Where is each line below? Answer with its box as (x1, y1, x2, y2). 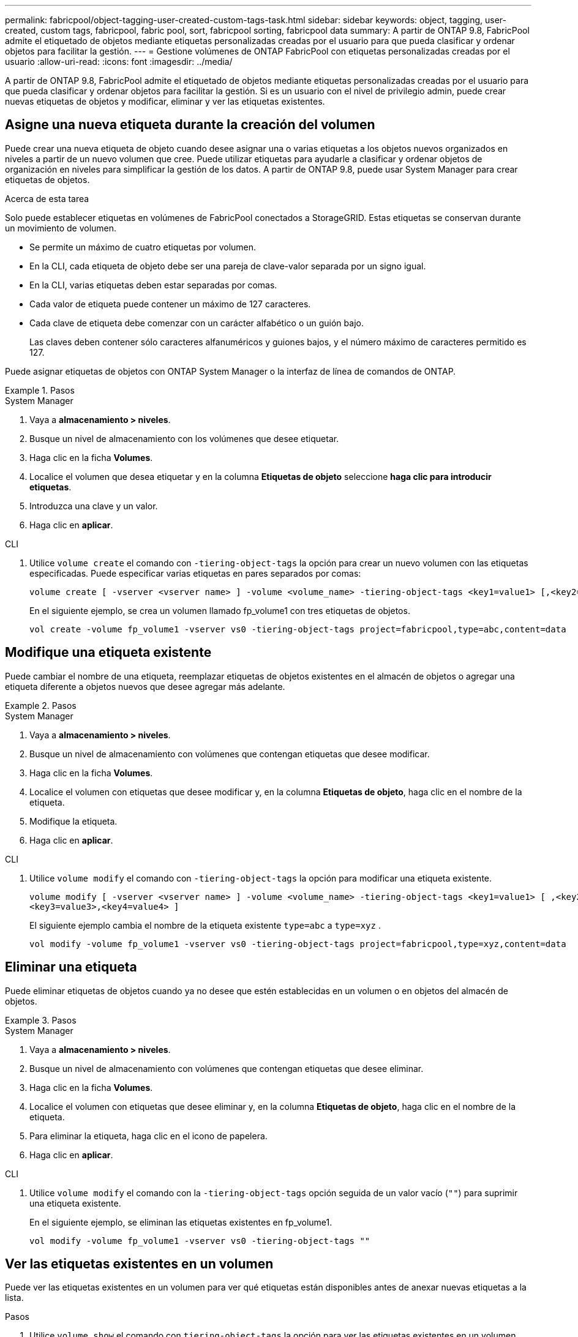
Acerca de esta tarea (5, 193, 89, 204)
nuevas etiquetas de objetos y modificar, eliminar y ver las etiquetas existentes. (5, 96, 325, 107)
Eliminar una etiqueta (5, 959, 137, 975)
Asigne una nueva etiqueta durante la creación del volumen (5, 117, 375, 133)
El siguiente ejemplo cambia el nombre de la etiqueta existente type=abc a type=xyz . (29, 919, 381, 931)
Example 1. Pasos (5, 384, 75, 395)
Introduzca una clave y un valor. (29, 500, 158, 511)
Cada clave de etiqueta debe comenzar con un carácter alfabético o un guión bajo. (29, 317, 364, 328)
